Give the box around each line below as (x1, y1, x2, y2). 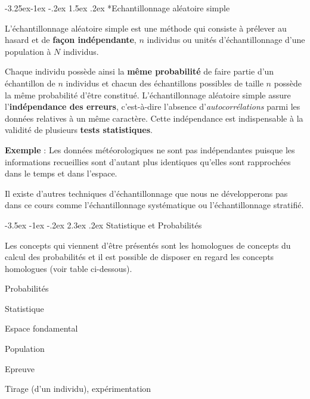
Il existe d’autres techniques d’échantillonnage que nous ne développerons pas (5, 187, 288, 199)
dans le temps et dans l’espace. (5, 167, 117, 180)
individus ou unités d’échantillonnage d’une (147, 33, 305, 46)
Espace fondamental (5, 322, 78, 335)
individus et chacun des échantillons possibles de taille (66, 76, 263, 89)
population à (5, 45, 51, 57)
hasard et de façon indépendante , (5, 33, 137, 46)
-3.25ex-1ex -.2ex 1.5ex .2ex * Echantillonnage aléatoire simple (5, 2, 230, 14)
